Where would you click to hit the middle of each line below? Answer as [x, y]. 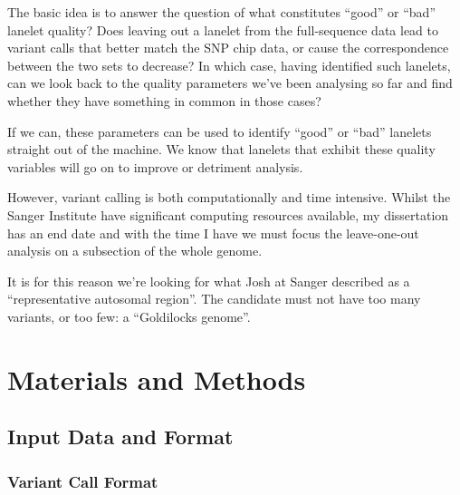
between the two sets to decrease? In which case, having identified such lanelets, [229, 65]
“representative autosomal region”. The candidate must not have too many [214, 299]
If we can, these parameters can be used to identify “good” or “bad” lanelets [220, 131]
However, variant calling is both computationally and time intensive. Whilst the [229, 197]
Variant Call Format [83, 481]
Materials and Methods [157, 379]
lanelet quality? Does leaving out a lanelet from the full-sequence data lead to [223, 29]
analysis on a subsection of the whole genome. [135, 251]
